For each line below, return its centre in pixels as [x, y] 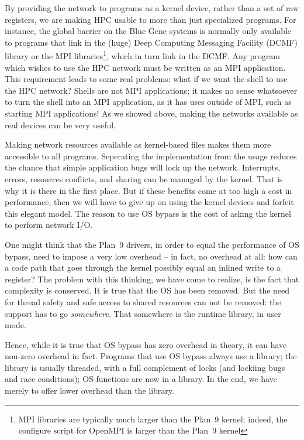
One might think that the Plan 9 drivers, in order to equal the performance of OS [152, 244]
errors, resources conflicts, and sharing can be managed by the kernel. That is [144, 178]
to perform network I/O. [49, 225]
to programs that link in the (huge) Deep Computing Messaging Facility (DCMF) [151, 42]
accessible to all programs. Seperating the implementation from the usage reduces [151, 156]
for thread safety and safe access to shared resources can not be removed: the [143, 301]
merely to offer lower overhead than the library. [89, 390]
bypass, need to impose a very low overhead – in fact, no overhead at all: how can [151, 256]
